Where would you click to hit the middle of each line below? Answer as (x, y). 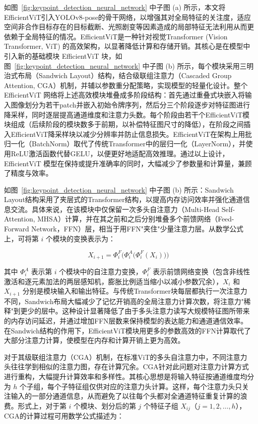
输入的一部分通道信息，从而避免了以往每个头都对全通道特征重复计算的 (125, 396)
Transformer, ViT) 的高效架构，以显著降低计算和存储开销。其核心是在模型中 (127, 46)
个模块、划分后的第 (105, 405)
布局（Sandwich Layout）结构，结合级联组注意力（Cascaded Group (125, 75)
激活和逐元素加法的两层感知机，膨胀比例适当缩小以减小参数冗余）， (113, 281)
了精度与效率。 (28, 173)
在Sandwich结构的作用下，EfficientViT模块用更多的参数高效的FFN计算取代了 (128, 330)
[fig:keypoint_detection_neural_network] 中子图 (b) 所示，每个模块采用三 (130, 65)
